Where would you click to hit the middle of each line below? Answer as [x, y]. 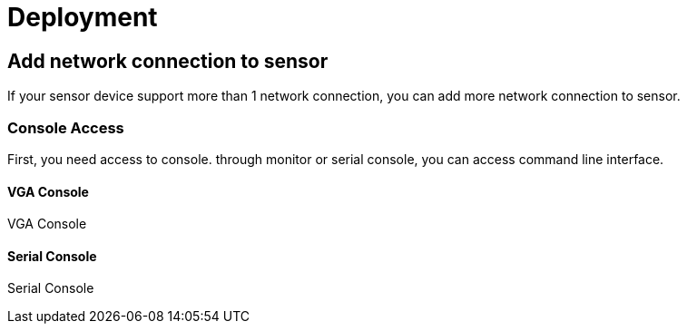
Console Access [66, 127]
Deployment [83, 17]
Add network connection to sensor [168, 61]
